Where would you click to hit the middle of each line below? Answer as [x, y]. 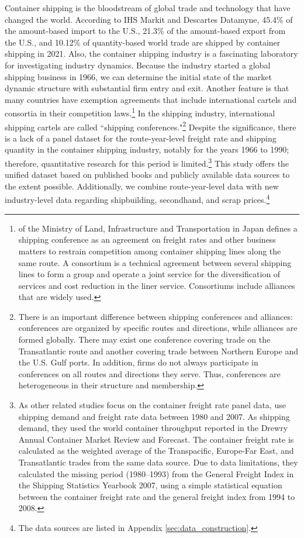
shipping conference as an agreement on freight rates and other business [147, 239]
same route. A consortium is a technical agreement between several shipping [155, 262]
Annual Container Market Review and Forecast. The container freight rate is [156, 439]
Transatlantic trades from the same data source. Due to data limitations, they [158, 462]
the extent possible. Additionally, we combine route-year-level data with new [142, 186]
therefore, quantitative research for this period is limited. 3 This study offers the [147, 162]
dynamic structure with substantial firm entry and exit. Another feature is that [147, 88]
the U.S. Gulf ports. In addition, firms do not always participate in [138, 362]
